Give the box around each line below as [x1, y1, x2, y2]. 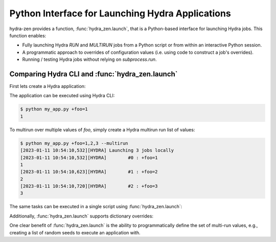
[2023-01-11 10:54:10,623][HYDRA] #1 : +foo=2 [20, 169, 158, 175]
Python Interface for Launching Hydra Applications [9, 8, 231, 19]
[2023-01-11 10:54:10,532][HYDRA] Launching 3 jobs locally [20, 147, 174, 153]
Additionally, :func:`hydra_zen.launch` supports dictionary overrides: [9, 213, 153, 219]
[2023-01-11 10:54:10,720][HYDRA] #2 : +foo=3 [20, 183, 158, 189]
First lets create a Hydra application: [9, 83, 86, 90]
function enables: [9, 32, 47, 38]
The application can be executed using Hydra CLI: [9, 93, 115, 99]
